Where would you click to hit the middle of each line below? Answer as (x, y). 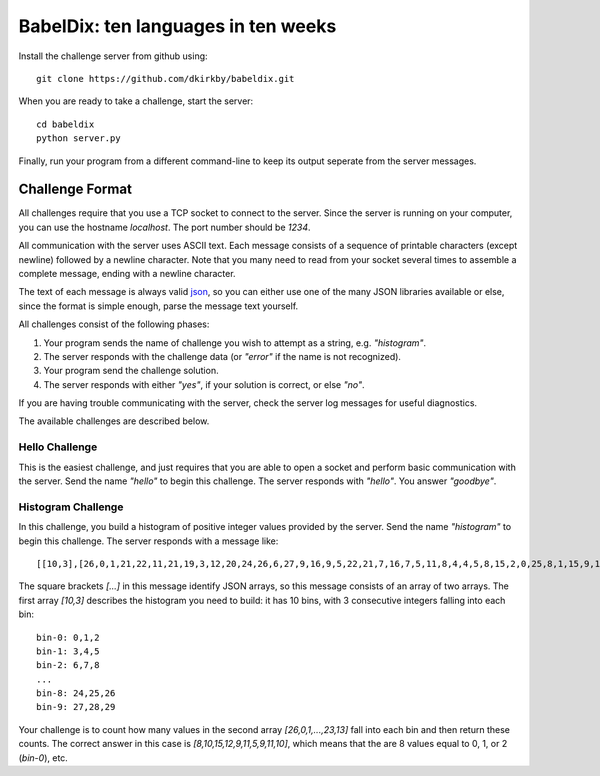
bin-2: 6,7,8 (68, 665)
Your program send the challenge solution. (131, 371)
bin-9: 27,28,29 (76, 707)
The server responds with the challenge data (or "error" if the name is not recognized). (222, 356)
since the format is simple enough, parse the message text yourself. (158, 306)
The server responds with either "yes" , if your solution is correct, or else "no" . (204, 384)
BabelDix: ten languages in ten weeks (177, 26)
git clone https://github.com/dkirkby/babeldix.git (165, 78)
